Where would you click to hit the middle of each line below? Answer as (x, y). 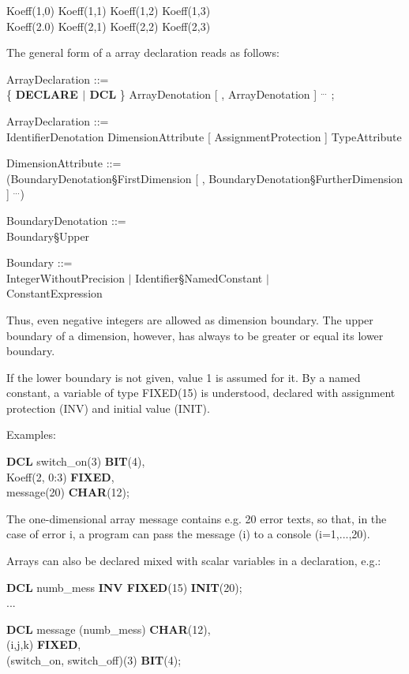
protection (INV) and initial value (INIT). (108, 408)
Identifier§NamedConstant (199, 277)
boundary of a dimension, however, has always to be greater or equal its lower (195, 335)
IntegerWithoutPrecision (66, 277)
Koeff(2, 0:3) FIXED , (60, 476)
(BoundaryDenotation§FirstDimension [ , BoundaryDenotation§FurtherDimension (205, 178)
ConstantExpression (54, 293)
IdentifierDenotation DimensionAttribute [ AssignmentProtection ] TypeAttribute (204, 136)
